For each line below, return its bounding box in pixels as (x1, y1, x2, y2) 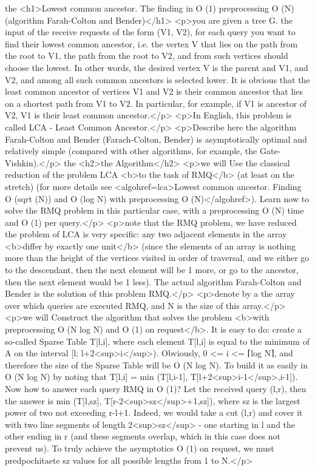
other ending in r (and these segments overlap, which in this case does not (5, 430, 280, 442)
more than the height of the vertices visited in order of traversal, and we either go (5, 251, 310, 264)
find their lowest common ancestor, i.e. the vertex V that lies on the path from (5, 37, 298, 50)
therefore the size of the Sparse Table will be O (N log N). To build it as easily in (5, 358, 308, 371)
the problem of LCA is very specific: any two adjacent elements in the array (5, 228, 287, 240)
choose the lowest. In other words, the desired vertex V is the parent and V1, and (5, 61, 308, 73)
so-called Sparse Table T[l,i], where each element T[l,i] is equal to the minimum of (5, 334, 310, 347)
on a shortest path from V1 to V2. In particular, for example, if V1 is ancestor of (5, 97, 307, 109)
